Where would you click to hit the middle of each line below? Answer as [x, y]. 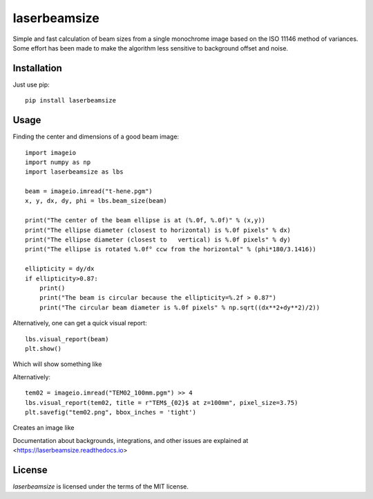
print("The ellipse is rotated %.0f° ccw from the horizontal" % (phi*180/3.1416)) [171, 249]
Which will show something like [58, 364]
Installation [37, 68]
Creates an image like [44, 428]
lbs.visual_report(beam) [67, 339]
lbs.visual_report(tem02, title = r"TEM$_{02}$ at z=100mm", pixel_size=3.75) [162, 402]
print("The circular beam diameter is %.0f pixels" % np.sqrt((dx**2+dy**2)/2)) [180, 307]
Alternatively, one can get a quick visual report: [80, 323]
